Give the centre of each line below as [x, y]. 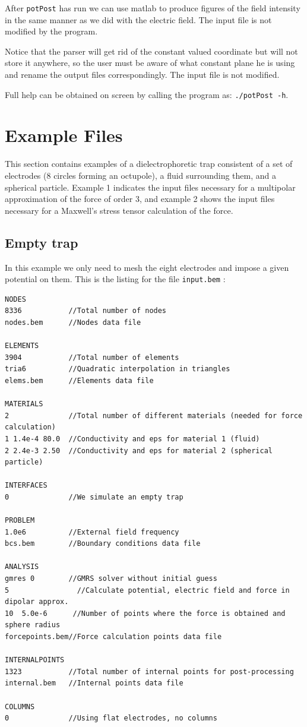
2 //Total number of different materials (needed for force [154, 415]
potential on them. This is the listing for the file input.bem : [115, 279]
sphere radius [33, 625]
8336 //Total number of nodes [86, 311]
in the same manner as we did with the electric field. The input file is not [138, 19]
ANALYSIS [22, 567]
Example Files [64, 135]
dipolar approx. [37, 602]
